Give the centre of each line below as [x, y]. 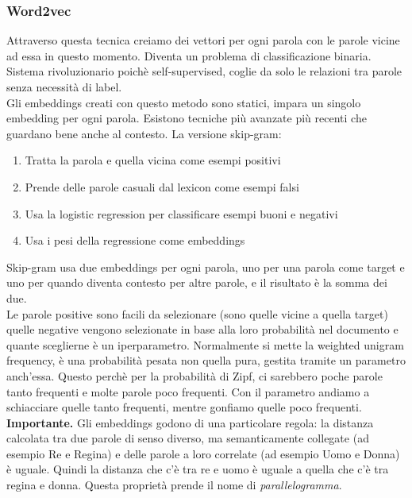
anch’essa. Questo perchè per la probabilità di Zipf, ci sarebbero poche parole [194, 375]
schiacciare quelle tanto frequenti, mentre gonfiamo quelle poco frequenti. [184, 407]
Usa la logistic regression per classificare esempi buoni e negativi [181, 213]
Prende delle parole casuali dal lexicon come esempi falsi [162, 186]
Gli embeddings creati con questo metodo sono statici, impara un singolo [184, 102]
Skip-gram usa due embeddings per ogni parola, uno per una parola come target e [206, 266]
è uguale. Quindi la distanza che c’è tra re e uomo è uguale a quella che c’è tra [198, 469]
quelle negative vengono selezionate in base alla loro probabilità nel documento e [202, 329]
